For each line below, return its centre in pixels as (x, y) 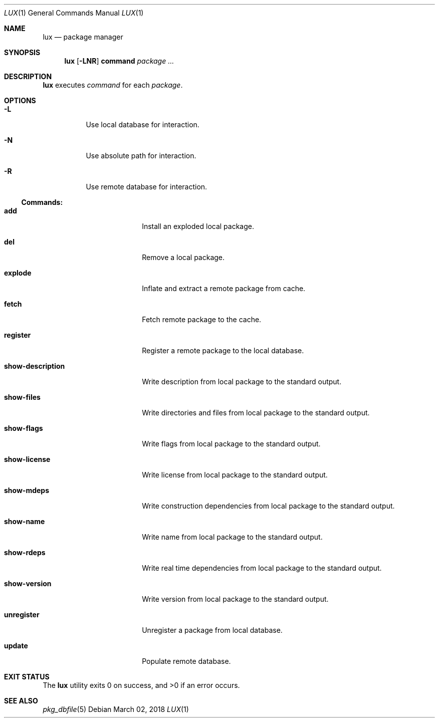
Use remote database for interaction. (147, 187)
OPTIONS (20, 100)
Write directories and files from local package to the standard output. (256, 413)
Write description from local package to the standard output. (242, 382)
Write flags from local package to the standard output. (231, 444)
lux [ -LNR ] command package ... (119, 61)
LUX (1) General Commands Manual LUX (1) (74, 13)
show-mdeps (27, 490)
